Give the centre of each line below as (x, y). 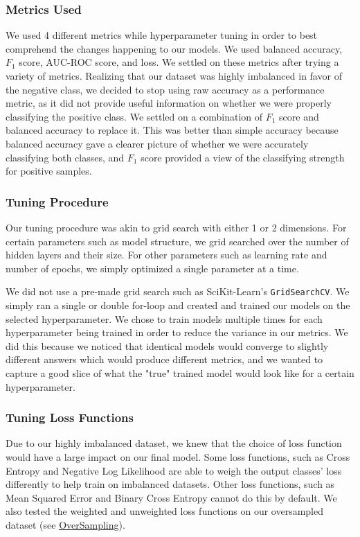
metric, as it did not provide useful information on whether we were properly (169, 103)
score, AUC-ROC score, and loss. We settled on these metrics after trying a (179, 62)
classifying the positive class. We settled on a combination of (134, 116)
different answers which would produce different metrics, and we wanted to (164, 359)
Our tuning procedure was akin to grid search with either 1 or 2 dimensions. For (176, 227)
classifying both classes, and (65, 157)
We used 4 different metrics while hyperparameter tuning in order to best (162, 35)
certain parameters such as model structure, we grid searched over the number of (177, 241)
